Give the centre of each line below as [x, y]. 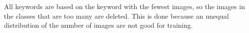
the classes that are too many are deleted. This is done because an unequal [116, 16]
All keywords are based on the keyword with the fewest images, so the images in [124, 6]
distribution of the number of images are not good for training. [99, 25]
